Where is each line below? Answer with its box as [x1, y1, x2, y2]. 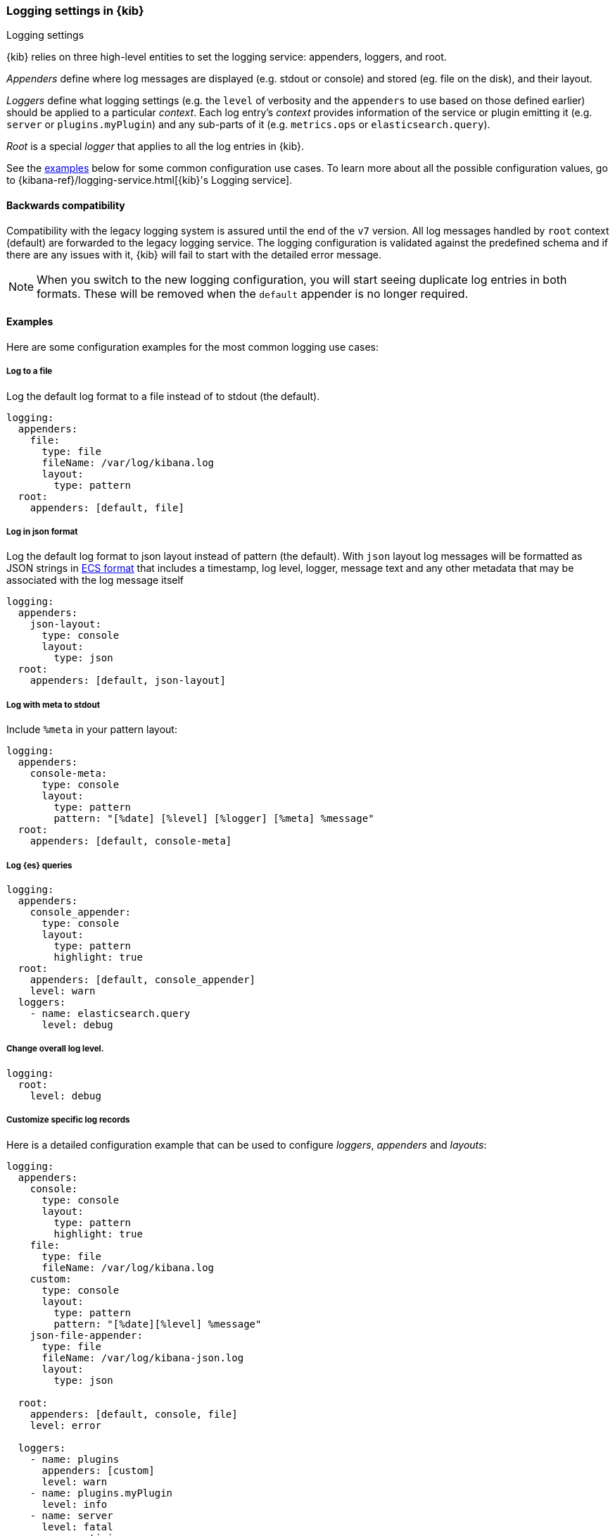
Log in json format [6, 526, 78, 537]
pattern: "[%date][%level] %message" [53, 1318, 262, 1330]
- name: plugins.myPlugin [30, 1487, 173, 1499]
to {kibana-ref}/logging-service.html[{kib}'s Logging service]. [6, 174, 293, 187]
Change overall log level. [6, 1044, 104, 1054]
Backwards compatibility [6, 199, 125, 211]
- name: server [30, 1509, 113, 1521]
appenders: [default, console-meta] [30, 835, 232, 847]
